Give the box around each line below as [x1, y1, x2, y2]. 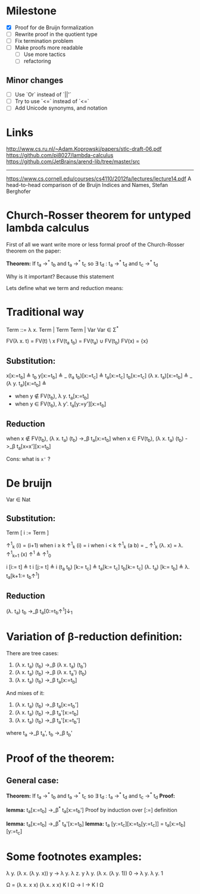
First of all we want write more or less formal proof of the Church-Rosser [6, 241, 185, 248]
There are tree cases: [6, 649, 59, 656]
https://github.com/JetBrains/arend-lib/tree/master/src [6, 158, 140, 165]
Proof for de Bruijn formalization [14, 24, 94, 31]
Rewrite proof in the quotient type [14, 31, 98, 38]
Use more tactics [23, 51, 66, 58]
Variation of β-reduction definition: [6, 630, 183, 643]
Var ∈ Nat [6, 496, 31, 503]
